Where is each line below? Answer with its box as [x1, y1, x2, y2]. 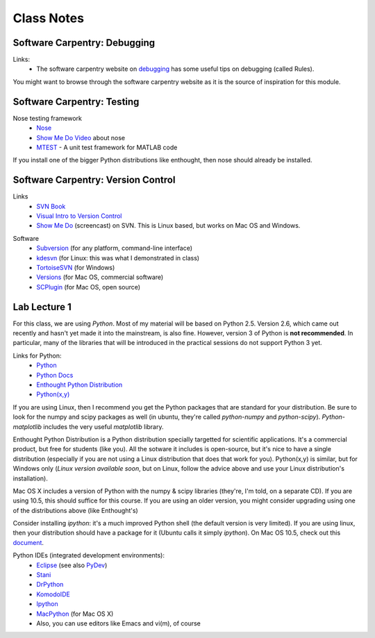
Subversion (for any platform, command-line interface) [36, 244, 193, 253]
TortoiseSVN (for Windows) [36, 263, 115, 271]
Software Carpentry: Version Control [12, 174, 176, 186]
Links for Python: [12, 351, 62, 360]
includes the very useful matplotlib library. [42, 422, 164, 430]
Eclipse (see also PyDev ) [36, 561, 108, 569]
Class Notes [12, 10, 85, 26]
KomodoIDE [36, 590, 71, 598]
